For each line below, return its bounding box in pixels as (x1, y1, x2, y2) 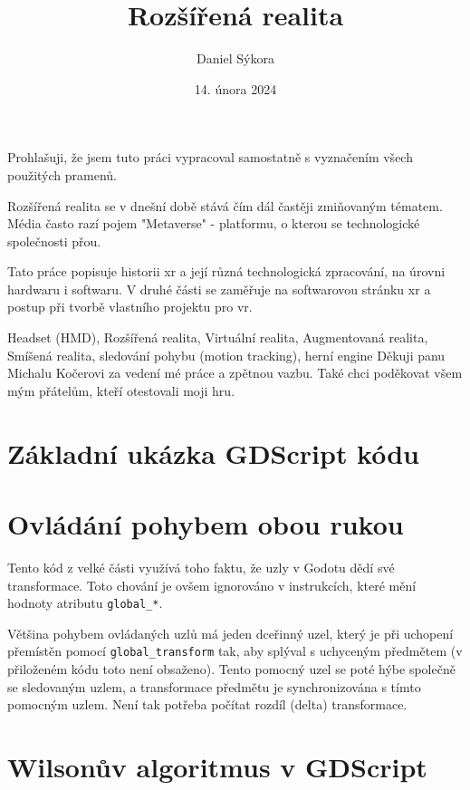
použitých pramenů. (7, 165, 118, 184)
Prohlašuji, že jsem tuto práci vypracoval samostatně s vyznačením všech (7, 148, 413, 167)
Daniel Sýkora (197, 49, 274, 68)
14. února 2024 (194, 79, 277, 98)
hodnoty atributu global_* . (7, 593, 163, 612)
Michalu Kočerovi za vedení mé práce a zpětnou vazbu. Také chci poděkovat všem (7, 363, 463, 382)
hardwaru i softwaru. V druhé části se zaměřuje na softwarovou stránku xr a (7, 279, 431, 298)
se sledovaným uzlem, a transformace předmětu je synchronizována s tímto (7, 677, 421, 696)
